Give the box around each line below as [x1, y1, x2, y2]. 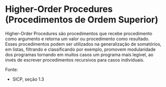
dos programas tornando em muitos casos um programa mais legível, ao [5, 51, 154, 58]
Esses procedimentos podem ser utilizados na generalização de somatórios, [5, 41, 162, 47]
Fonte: [5, 66, 18, 73]
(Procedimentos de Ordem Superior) [5, 14, 159, 25]
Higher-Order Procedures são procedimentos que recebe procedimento [5, 30, 153, 36]
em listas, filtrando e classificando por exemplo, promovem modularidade [5, 46, 156, 52]
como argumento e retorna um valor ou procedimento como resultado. [5, 36, 150, 42]
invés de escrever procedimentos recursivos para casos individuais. [5, 57, 145, 63]
